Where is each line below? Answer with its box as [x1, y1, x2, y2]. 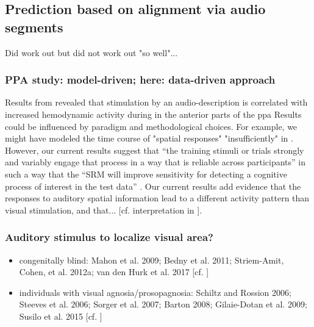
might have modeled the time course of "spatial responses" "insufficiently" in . [5, 132, 293, 145]
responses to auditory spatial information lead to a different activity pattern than [5, 192, 310, 204]
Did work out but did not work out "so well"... [5, 46, 178, 59]
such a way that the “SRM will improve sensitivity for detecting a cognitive [5, 167, 287, 180]
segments [5, 17, 63, 36]
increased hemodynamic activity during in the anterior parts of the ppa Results [5, 108, 302, 120]
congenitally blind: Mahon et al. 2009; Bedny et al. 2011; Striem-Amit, [19, 253, 284, 266]
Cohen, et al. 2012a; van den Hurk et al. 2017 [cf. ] [19, 265, 209, 278]
